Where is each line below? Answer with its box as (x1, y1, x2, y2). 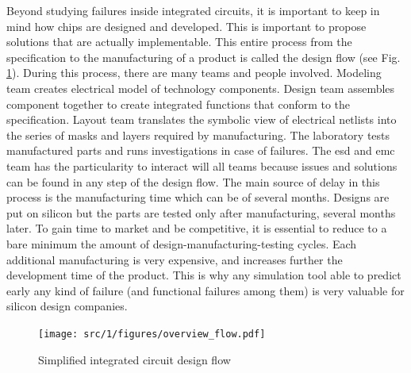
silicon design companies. (6, 298, 128, 314)
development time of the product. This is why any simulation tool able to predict (6, 267, 401, 283)
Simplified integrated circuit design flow (38, 351, 231, 367)
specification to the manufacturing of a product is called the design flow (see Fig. (6, 48, 401, 65)
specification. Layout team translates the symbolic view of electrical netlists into (6, 111, 397, 128)
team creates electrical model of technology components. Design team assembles (6, 79, 395, 96)
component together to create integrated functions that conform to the (6, 95, 351, 112)
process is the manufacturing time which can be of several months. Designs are (6, 189, 390, 206)
